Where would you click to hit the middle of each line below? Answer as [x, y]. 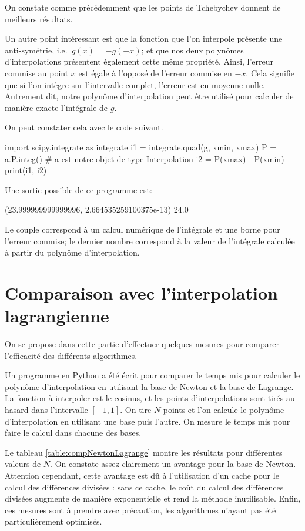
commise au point [37, 73]
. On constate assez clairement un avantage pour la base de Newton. [173, 464]
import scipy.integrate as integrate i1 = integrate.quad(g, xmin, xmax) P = [141, 147]
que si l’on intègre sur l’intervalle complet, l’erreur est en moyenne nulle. [135, 84]
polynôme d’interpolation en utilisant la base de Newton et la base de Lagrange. [149, 386]
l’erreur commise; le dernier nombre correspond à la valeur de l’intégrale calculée [150, 241]
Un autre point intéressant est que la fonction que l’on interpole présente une [144, 38]
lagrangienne [57, 316]
